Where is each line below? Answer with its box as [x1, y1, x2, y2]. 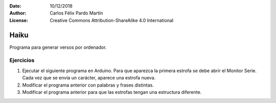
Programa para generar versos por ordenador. [9, 44, 107, 50]
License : [9, 17, 28, 23]
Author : [9, 10, 27, 16]
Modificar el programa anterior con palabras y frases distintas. [22, 82, 154, 88]
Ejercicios [9, 57, 35, 64]
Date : [9, 3, 21, 9]
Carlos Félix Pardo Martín [50, 10, 103, 16]
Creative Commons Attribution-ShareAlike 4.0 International [50, 17, 174, 23]
